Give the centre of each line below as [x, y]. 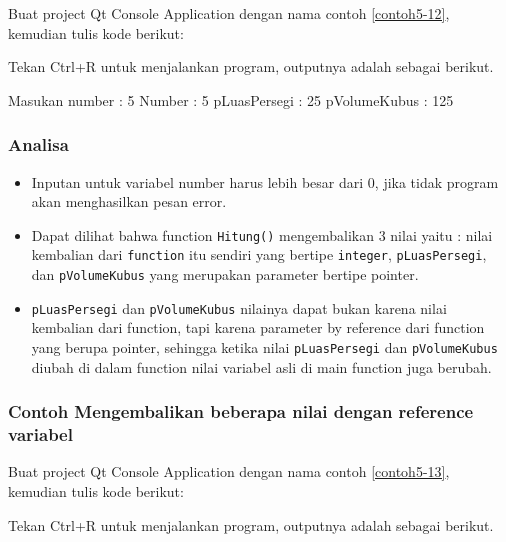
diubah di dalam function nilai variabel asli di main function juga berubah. [261, 366]
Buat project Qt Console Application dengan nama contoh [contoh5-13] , [229, 471]
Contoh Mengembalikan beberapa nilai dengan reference [241, 411]
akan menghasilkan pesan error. [129, 201]
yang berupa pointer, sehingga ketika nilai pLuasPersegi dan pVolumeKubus [264, 347]
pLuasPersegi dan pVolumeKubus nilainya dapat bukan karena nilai [239, 307]
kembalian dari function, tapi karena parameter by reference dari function [258, 327]
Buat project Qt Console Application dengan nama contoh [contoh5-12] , [229, 13]
